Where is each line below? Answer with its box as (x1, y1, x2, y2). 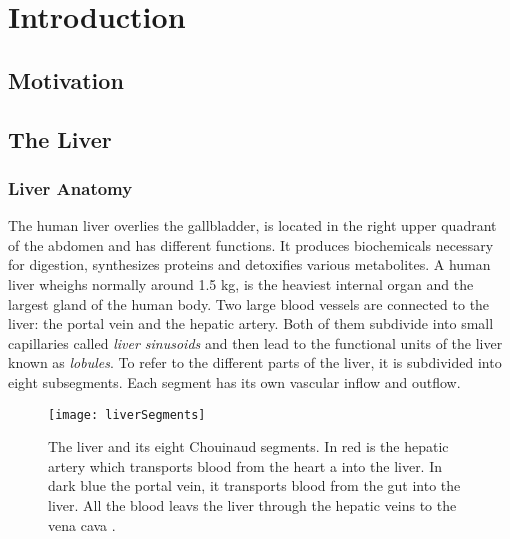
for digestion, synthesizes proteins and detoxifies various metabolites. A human (8, 254, 491, 275)
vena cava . (48, 514, 116, 535)
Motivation (8, 64, 124, 95)
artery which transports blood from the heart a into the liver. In (48, 455, 443, 476)
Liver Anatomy (8, 175, 133, 200)
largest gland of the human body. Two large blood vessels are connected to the (8, 293, 490, 314)
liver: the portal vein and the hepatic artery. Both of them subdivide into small (8, 313, 494, 334)
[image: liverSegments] (48, 407, 206, 422)
